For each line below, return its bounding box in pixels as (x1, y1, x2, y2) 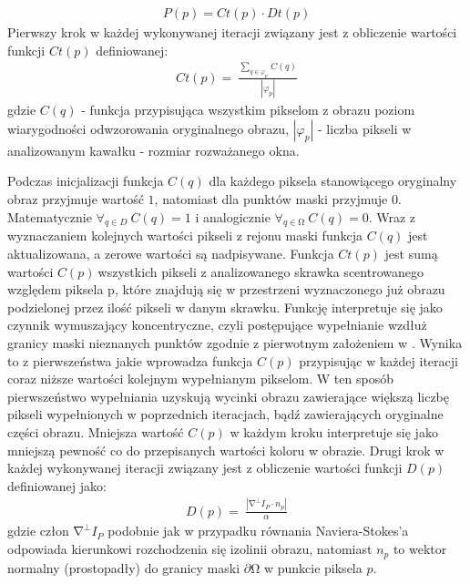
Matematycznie (7, 207, 92, 226)
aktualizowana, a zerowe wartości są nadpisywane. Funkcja (7, 243, 334, 262)
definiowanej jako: (7, 476, 107, 495)
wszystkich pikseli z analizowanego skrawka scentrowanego (97, 261, 424, 281)
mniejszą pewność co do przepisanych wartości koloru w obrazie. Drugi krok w (7, 440, 444, 459)
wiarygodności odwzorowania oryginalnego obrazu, (7, 118, 290, 138)
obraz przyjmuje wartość (7, 190, 144, 208)
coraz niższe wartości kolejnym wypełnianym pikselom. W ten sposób (7, 369, 393, 388)
